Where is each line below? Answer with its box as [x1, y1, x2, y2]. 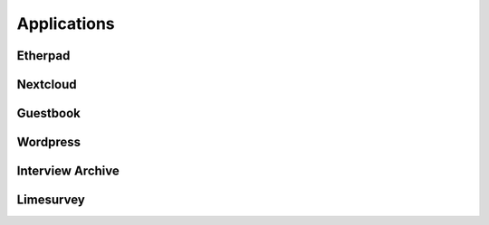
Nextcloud [16, 77, 77, 92]
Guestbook [16, 106, 81, 121]
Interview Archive [16, 164, 120, 179]
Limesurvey [16, 192, 85, 208]
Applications [16, 14, 115, 33]
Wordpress [16, 135, 81, 150]
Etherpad [16, 48, 71, 63]
